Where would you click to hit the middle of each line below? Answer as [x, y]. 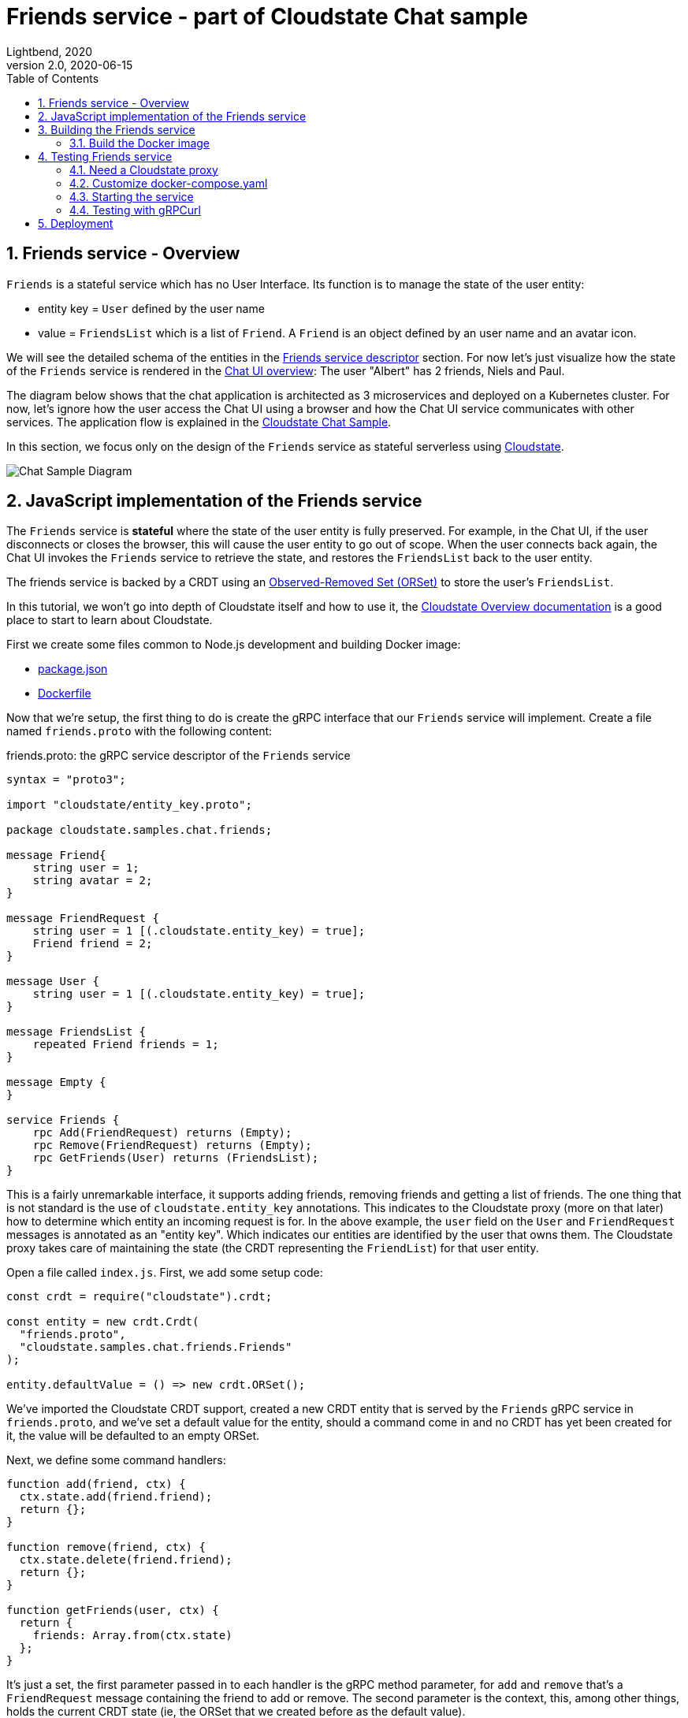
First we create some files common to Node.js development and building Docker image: [234, 645]
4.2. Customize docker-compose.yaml [169, 183]
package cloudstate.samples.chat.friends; [139, 830]
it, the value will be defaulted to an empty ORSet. [133, 1436]
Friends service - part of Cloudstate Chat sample [267, 17]
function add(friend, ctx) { [96, 1484]
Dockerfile [65, 694]
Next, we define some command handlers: [116, 1460]
